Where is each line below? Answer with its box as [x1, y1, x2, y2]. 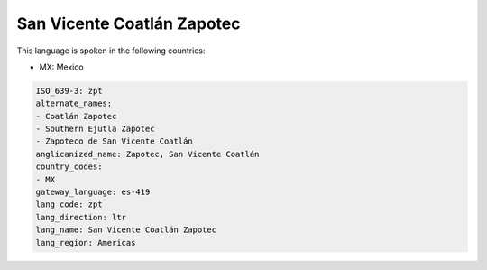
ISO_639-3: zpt [35, 86, 103, 96]
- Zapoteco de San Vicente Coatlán [35, 136, 193, 146]
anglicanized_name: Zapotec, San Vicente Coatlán [35, 149, 260, 159]
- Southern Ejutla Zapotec [35, 124, 155, 135]
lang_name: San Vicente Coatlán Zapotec [35, 225, 216, 235]
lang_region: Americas [35, 237, 136, 247]
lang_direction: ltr [35, 212, 126, 222]
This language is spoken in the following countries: [16, 45, 206, 56]
